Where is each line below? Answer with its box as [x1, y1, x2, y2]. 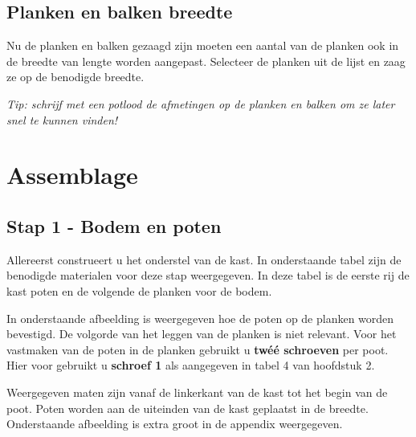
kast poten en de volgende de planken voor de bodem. [6, 282, 272, 299]
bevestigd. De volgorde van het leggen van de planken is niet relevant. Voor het [6, 325, 397, 342]
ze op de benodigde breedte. [6, 68, 145, 85]
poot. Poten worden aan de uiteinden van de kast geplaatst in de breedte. [6, 399, 369, 416]
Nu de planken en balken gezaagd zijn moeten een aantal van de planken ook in [6, 37, 399, 54]
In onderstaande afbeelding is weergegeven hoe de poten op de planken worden [6, 309, 394, 326]
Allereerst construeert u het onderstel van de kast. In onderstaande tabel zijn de [6, 251, 402, 268]
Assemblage [6, 158, 138, 191]
